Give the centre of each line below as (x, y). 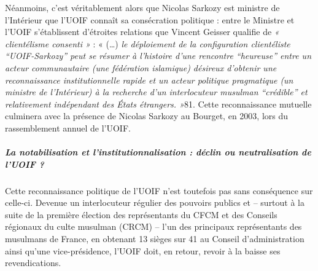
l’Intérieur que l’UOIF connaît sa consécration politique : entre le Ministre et (150, 19)
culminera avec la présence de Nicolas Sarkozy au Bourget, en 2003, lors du (147, 116)
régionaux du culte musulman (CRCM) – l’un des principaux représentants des (153, 226)
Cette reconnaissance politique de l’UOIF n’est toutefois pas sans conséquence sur (159, 190)
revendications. (33, 263)
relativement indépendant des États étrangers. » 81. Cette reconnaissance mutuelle (158, 104)
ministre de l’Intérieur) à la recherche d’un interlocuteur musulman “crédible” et (156, 92)
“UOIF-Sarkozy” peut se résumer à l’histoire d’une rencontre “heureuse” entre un (158, 56)
